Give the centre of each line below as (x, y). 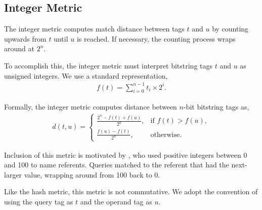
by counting (230, 29)
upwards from (25, 38)
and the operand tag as (116, 202)
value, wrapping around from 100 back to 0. (92, 174)
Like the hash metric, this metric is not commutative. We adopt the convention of (131, 191)
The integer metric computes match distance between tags (94, 29)
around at (19, 48)
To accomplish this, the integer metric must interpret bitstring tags (108, 65)
